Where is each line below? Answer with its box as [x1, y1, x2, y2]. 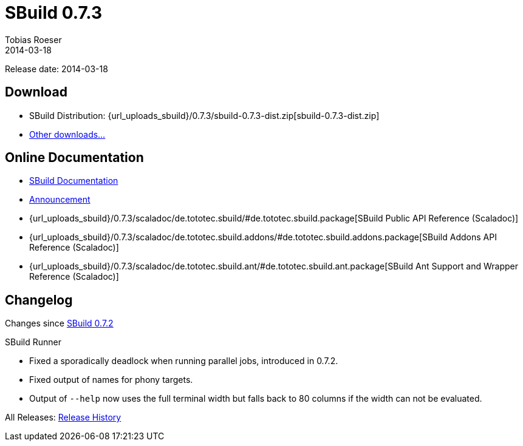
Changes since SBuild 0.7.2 [5, 318, 114, 329]
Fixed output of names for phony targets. [29, 374, 193, 385]
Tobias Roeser [5, 34, 62, 45]
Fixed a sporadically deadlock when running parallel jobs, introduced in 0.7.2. [29, 356, 338, 367]
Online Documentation [5, 150, 144, 166]
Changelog [5, 292, 73, 308]
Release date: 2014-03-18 [5, 63, 108, 74]
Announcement [29, 194, 91, 205]
